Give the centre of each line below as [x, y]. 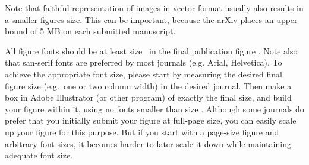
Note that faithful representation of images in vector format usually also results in [154, 8]
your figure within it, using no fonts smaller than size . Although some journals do [154, 109]
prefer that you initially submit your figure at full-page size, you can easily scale [151, 120]
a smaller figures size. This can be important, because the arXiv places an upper [151, 19]
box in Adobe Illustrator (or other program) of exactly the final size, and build [148, 97]
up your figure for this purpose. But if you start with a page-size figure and [142, 132]
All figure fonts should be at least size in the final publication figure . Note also [151, 51]
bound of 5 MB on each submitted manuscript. [90, 31]
